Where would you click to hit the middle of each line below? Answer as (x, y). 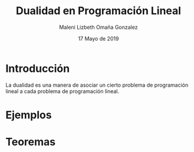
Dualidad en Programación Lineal (98, 11)
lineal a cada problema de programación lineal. (63, 91)
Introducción (38, 68)
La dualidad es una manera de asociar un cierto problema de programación (97, 85)
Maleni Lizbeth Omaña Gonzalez (98, 27)
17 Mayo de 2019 (98, 38)
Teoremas (31, 142)
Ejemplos (29, 115)
